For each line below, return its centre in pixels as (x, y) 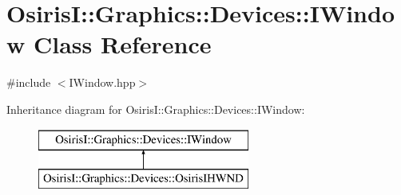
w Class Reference (109, 44)
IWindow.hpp (102, 82)
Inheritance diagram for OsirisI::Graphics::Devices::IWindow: (156, 109)
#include (29, 82)
